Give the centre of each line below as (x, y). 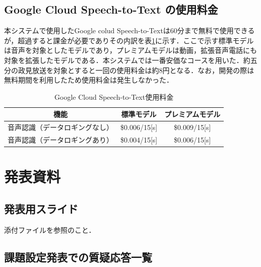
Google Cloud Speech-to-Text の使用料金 (111, 9)
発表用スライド (41, 208)
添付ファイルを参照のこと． (50, 229)
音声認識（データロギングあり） (60, 140)
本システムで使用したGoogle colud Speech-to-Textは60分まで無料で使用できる (129, 30)
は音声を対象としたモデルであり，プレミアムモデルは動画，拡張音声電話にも (130, 50)
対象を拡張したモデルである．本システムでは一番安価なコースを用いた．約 (127, 60)
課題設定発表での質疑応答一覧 (78, 257)
